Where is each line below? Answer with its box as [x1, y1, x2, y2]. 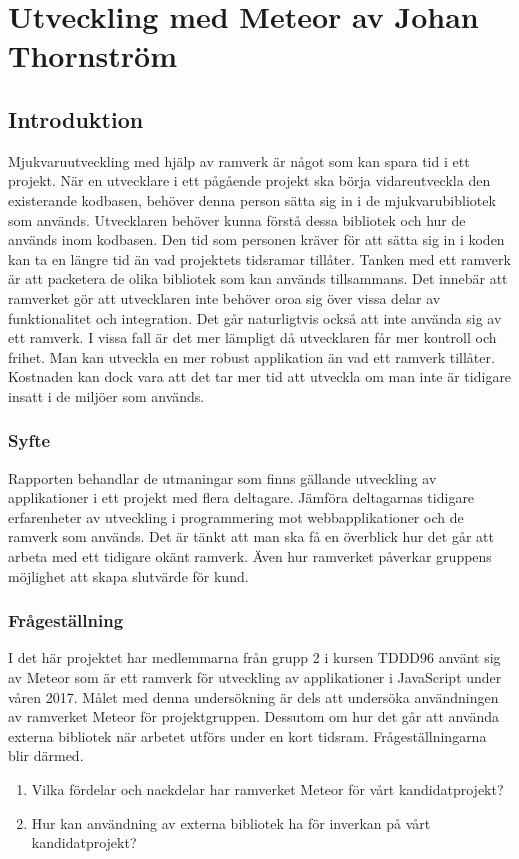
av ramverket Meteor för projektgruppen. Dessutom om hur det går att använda [8, 706, 500, 727]
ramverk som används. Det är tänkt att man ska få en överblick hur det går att [8, 526, 494, 547]
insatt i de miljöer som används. [8, 385, 205, 406]
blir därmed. [8, 745, 84, 766]
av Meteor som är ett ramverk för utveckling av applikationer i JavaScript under [8, 667, 502, 688]
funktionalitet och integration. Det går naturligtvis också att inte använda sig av [8, 307, 502, 328]
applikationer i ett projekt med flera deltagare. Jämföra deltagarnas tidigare [8, 487, 475, 508]
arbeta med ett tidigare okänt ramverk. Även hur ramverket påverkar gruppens [8, 546, 492, 567]
